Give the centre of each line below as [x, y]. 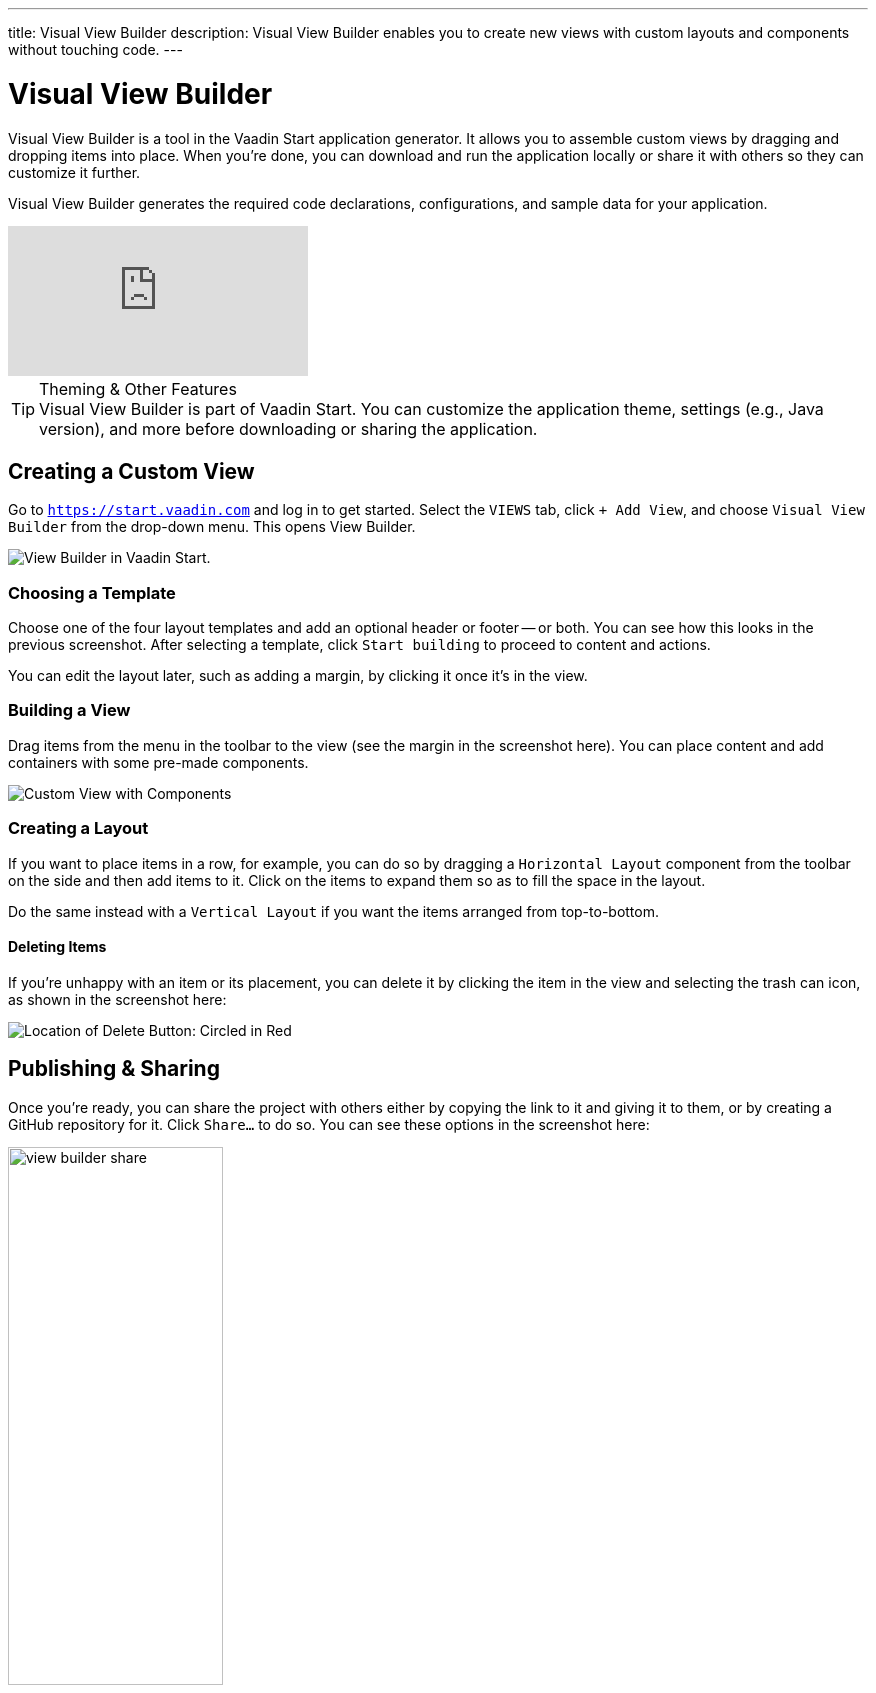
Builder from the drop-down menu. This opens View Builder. [212, 527]
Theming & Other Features [138, 388]
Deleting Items [57, 947]
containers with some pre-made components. [158, 762]
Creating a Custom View [131, 471]
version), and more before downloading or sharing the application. [288, 428]
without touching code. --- [95, 49]
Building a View [69, 710]
